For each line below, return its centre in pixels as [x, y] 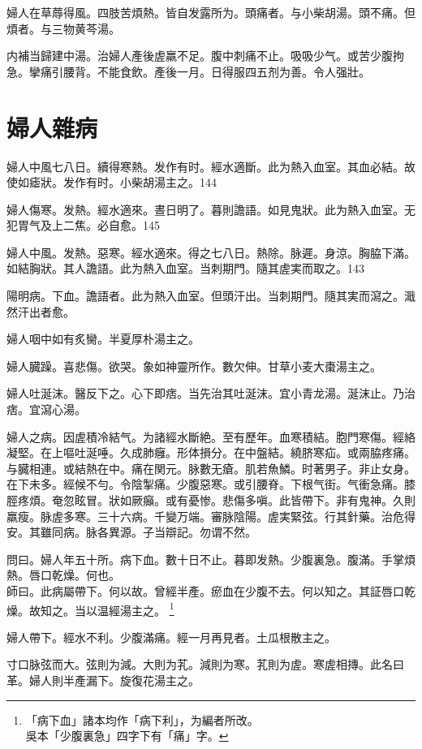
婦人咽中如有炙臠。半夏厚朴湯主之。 [103, 339]
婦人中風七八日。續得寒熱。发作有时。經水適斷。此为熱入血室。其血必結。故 [211, 166]
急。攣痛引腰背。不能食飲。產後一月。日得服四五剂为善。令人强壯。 [188, 71]
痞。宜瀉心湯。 [46, 409]
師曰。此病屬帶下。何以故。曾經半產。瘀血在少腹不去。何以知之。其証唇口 [205, 590]
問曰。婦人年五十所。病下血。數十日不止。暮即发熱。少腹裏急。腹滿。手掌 [205, 559]
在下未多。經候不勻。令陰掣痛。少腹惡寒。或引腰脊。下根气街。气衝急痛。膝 [211, 484]
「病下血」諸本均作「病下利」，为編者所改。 [142, 719]
